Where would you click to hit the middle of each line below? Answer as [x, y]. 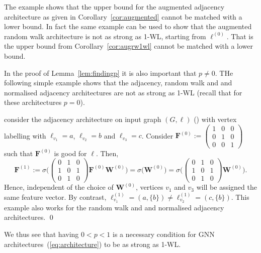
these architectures [33, 102]
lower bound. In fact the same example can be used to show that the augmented [128, 26]
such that [19, 153]
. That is [240, 36]
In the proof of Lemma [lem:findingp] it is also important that [100, 73]
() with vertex [215, 119]
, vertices [149, 187]
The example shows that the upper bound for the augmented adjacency [114, 7]
